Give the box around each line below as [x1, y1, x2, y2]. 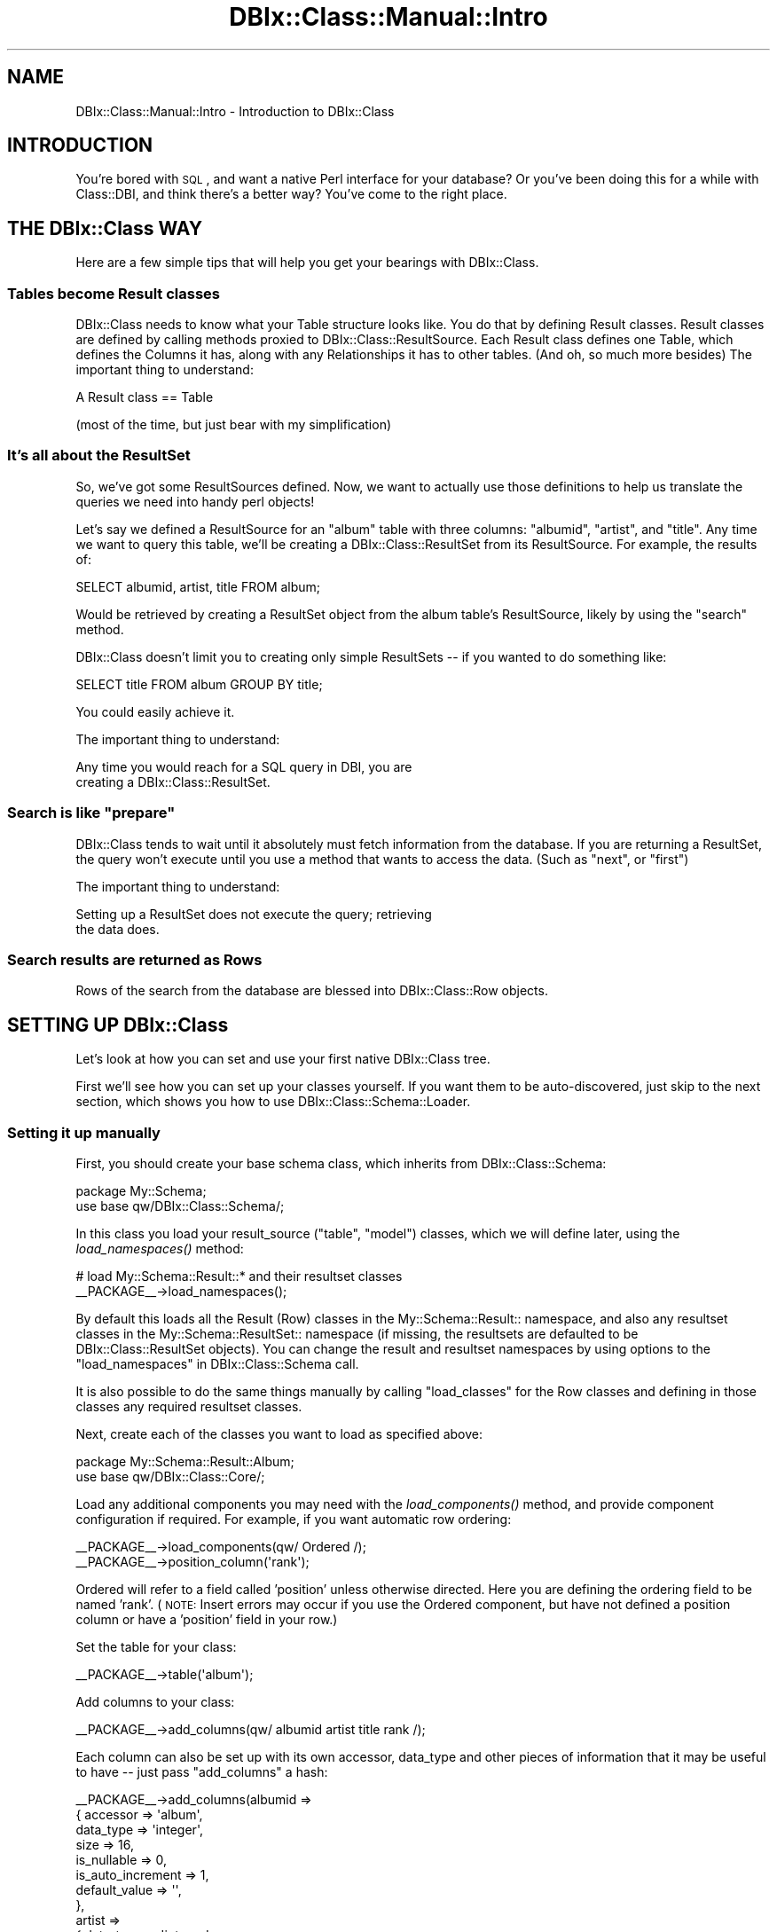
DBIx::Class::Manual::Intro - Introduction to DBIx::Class [75, 103, 395, 119]
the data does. [75, 921, 160, 937]
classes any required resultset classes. [75, 1398, 302, 1414]
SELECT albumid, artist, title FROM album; [75, 578, 321, 594]
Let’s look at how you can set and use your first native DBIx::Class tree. [75, 1051, 491, 1067]
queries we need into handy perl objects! [75, 493, 315, 509]
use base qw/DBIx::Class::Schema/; [75, 1198, 285, 1213]
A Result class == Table [75, 389, 214, 405]
